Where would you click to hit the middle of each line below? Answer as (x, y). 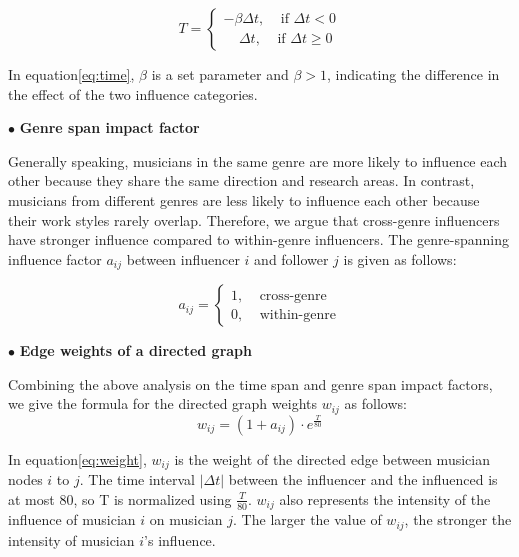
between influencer (183, 258)
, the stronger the (458, 519)
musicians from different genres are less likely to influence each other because (244, 199)
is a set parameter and (220, 74)
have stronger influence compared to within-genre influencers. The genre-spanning (258, 239)
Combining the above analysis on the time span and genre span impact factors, (250, 383)
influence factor (55, 258)
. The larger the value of (307, 519)
